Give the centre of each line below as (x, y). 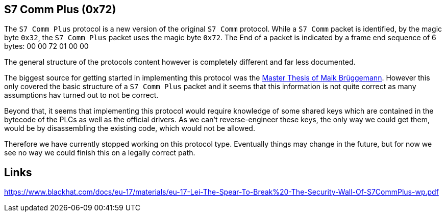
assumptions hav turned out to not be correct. (81, 95)
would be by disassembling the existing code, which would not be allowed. (130, 128)
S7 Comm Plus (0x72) (60, 9)
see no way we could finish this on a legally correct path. (100, 153)
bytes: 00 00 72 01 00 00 (46, 46)
